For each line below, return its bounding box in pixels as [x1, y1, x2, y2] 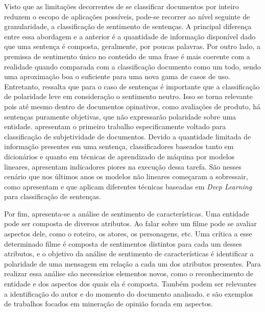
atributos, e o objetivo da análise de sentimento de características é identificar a [4, 248, 254, 259]
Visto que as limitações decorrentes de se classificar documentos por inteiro [4, 1, 239, 11]
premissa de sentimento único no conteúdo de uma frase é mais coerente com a [4, 51, 250, 61]
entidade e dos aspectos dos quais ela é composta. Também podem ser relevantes [4, 278, 257, 289]
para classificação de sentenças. [4, 191, 101, 202]
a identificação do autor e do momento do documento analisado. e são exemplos [4, 288, 253, 299]
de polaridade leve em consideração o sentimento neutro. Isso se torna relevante [4, 91, 253, 102]
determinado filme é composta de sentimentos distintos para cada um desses [4, 238, 242, 249]
